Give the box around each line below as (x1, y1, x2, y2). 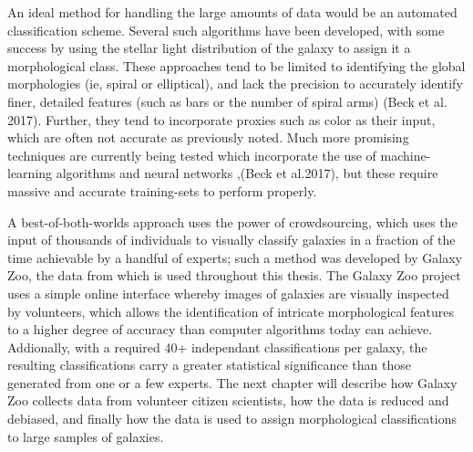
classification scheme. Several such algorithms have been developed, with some (7, 20, 445, 39)
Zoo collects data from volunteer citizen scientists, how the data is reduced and (7, 391, 449, 410)
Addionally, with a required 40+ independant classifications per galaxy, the (7, 337, 427, 356)
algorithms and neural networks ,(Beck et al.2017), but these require (56, 163, 438, 183)
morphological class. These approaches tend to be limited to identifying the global (7, 56, 466, 75)
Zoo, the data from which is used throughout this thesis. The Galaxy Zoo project (7, 266, 461, 285)
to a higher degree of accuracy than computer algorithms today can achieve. (7, 320, 433, 339)
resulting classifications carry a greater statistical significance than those (7, 355, 411, 374)
